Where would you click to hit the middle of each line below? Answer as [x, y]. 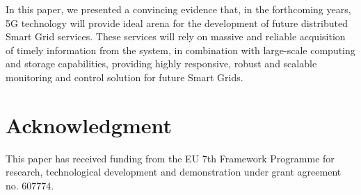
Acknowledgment [89, 125]
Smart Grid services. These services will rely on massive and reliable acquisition [176, 36]
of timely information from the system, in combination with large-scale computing [180, 50]
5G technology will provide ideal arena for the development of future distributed [177, 23]
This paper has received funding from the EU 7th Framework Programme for [170, 158]
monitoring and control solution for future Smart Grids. [125, 77]
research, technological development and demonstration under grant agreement [174, 172]
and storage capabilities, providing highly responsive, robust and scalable [161, 63]
